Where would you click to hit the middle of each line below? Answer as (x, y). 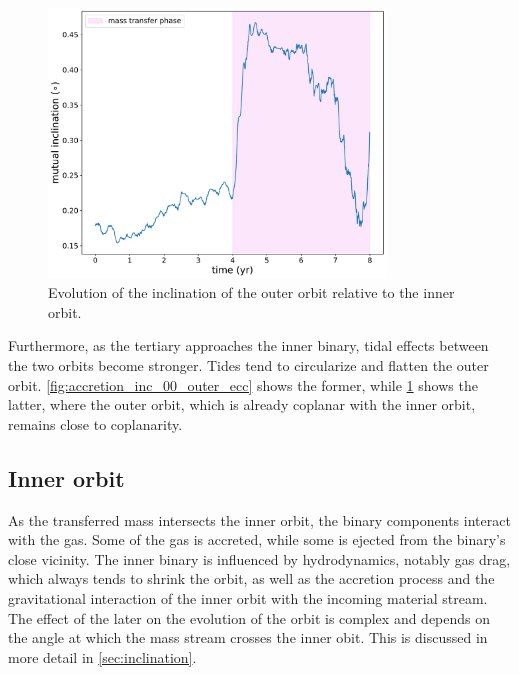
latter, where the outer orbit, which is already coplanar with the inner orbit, (242, 404)
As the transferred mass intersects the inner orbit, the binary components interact (259, 519)
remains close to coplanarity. (95, 423)
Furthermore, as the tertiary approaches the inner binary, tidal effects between (248, 345)
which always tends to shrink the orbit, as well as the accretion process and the (251, 578)
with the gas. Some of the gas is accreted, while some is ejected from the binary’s (257, 539)
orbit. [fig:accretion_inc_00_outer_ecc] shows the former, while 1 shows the (243, 384)
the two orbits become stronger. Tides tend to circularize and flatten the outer (248, 364)
